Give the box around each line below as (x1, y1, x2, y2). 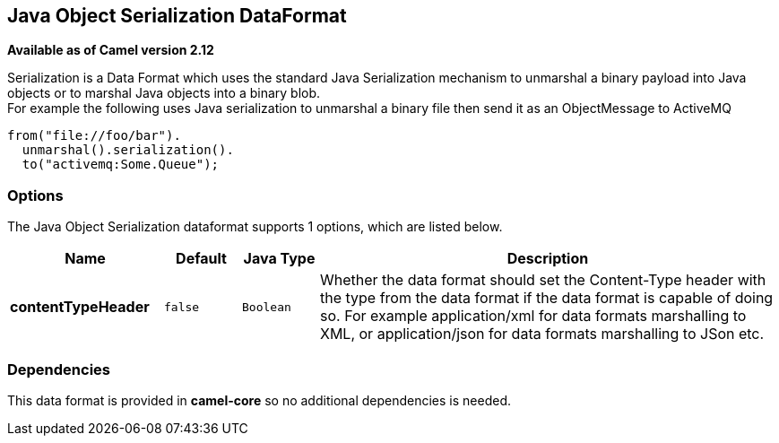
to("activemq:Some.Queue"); (22, 157, 220, 172)
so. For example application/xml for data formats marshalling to (320, 307, 747, 326)
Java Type (243, 249, 316, 268)
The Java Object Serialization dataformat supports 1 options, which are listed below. (7, 219, 503, 235)
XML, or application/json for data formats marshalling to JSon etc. (320, 325, 765, 343)
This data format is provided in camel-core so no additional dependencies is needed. (7, 392, 512, 408)
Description (506, 249, 589, 268)
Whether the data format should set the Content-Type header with (320, 271, 766, 290)
